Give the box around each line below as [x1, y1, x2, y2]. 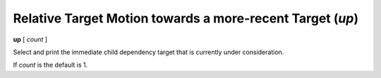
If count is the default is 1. [13, 60, 88, 70]
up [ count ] [13, 35, 48, 44]
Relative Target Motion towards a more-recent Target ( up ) [13, 11, 359, 26]
